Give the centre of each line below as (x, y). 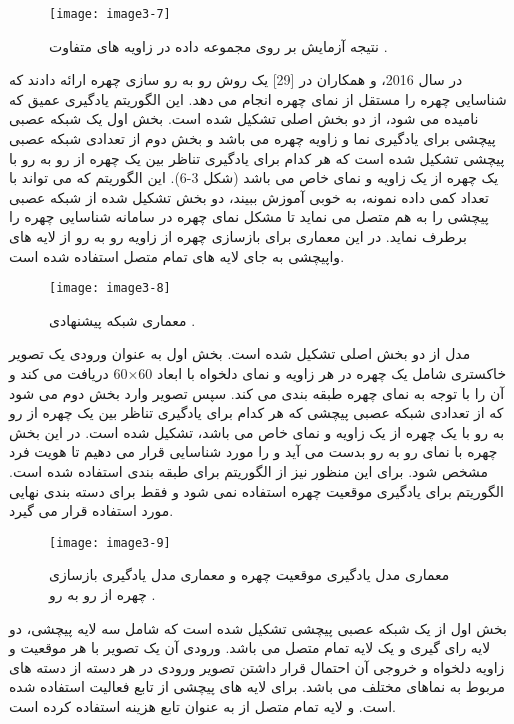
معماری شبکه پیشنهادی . (122, 319)
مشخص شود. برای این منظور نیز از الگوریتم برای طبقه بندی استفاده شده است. (249, 471)
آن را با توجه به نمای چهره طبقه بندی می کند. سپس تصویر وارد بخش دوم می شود (257, 392)
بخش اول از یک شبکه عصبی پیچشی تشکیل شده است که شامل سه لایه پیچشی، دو (258, 627)
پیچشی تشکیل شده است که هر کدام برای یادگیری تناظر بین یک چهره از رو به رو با (257, 157)
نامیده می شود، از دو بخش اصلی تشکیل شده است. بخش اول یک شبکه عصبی (244, 118)
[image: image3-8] (110, 288)
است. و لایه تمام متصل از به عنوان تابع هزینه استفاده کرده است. (203, 706)
